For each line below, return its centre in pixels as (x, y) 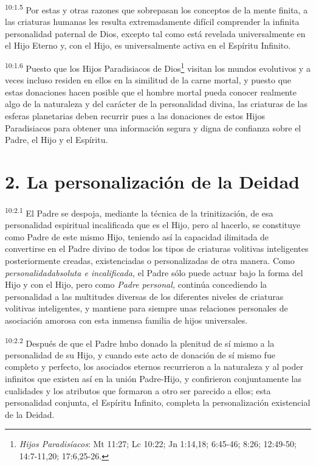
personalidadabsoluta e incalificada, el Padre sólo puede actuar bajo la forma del (154, 272)
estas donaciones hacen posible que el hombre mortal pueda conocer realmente (151, 92)
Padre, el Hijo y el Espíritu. (57, 140)
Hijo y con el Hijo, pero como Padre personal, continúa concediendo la (136, 284)
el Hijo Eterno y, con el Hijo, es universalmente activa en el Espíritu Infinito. (148, 45)
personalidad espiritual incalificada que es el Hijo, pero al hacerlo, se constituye (153, 225)
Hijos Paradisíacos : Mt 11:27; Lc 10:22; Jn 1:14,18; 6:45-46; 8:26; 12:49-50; (158, 444)
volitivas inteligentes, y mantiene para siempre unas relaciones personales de (146, 308)
